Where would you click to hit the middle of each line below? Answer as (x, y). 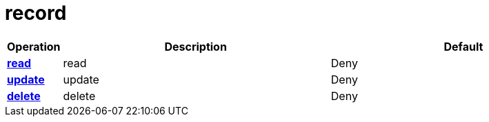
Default (463, 46)
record (36, 13)
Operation (34, 46)
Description (196, 46)
